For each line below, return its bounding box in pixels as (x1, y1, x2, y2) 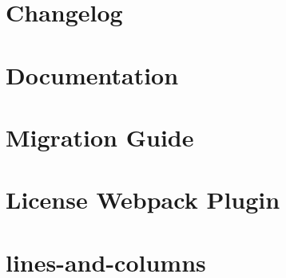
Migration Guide (6, 120, 194, 153)
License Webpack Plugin (6, 183, 280, 216)
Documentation (6, 58, 179, 91)
